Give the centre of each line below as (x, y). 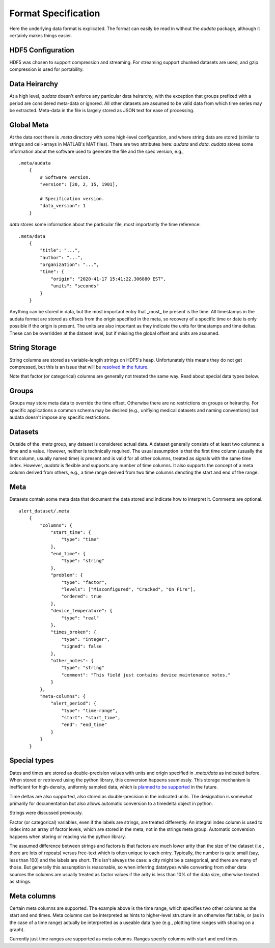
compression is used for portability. (47, 69)
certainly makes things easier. (41, 35)
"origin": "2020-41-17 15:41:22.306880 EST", (108, 279)
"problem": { (67, 575)
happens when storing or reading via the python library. (68, 836)
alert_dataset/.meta (44, 511)
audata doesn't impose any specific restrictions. (60, 417)
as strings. (20, 882)
